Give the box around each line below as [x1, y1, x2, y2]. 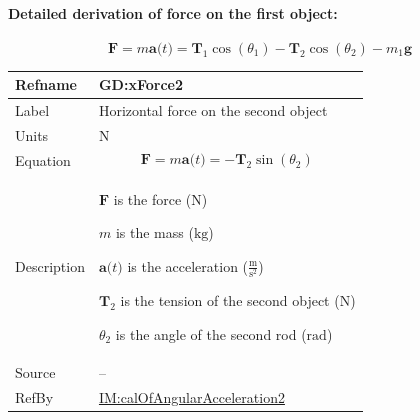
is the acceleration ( [127, 255, 249, 276]
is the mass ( [115, 222, 194, 243]
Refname [15, 74, 77, 95]
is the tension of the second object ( [120, 290, 340, 310]
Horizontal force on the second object [98, 100, 328, 121]
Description [15, 256, 85, 277]
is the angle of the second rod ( [115, 323, 307, 344]
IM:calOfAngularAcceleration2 [98, 387, 285, 408]
